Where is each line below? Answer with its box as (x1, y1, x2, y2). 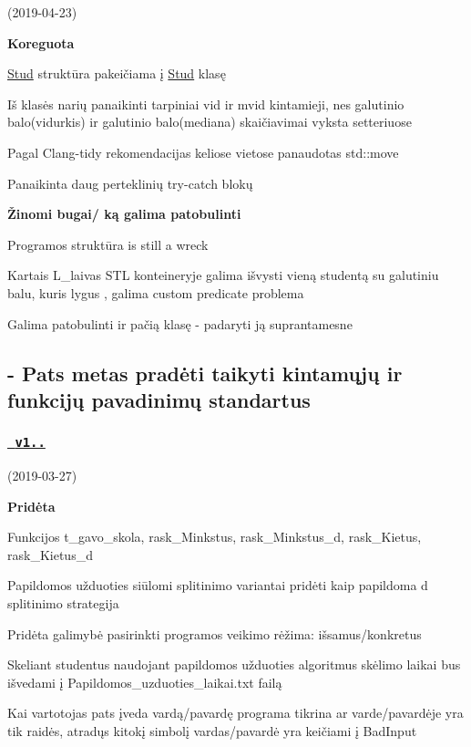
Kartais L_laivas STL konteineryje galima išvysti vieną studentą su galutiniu (7, 265, 439, 285)
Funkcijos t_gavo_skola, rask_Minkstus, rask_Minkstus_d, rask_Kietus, (7, 527, 422, 546)
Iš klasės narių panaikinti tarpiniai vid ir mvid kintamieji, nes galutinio (7, 94, 404, 113)
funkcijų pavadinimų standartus (7, 385, 311, 413)
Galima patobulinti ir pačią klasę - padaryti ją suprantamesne (7, 314, 353, 333)
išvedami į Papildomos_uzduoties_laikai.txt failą (7, 672, 282, 691)
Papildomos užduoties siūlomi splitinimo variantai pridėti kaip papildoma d (7, 576, 428, 595)
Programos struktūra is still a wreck (7, 234, 209, 254)
